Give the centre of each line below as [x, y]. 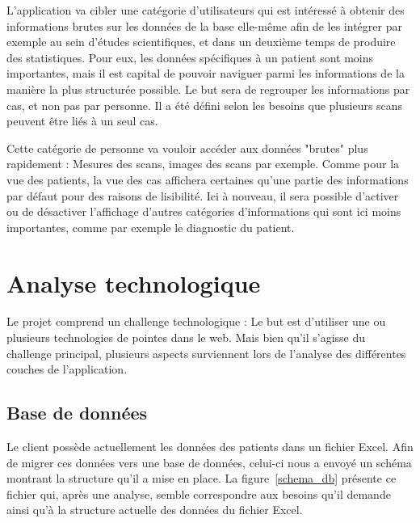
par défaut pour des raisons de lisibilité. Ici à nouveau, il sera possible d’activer [203, 195]
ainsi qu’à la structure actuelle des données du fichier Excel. [155, 510]
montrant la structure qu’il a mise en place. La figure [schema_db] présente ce [202, 478]
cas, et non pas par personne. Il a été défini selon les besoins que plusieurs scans [205, 105]
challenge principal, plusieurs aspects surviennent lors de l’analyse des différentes [206, 353]
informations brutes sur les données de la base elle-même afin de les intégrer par [204, 25]
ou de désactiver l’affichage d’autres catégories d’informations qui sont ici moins [204, 211]
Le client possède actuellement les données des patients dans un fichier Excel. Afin [210, 447]
